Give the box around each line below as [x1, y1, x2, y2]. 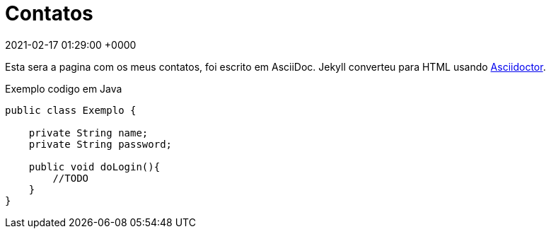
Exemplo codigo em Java [5, 82, 122, 95]
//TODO [52, 172, 89, 184]
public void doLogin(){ [28, 160, 161, 172]
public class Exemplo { [5, 104, 137, 116]
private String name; [28, 127, 149, 139]
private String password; [28, 138, 173, 150]
